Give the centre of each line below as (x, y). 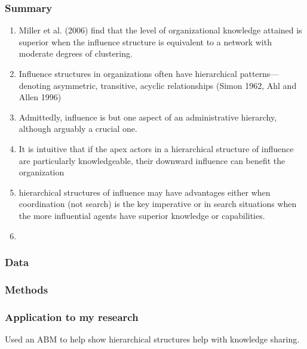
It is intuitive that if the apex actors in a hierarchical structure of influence (156, 148)
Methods (27, 289)
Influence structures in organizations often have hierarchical (128, 73)
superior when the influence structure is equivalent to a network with (145, 41)
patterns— (259, 73)
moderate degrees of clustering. (76, 53)
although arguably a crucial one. (78, 129)
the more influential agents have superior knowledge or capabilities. (142, 215)
